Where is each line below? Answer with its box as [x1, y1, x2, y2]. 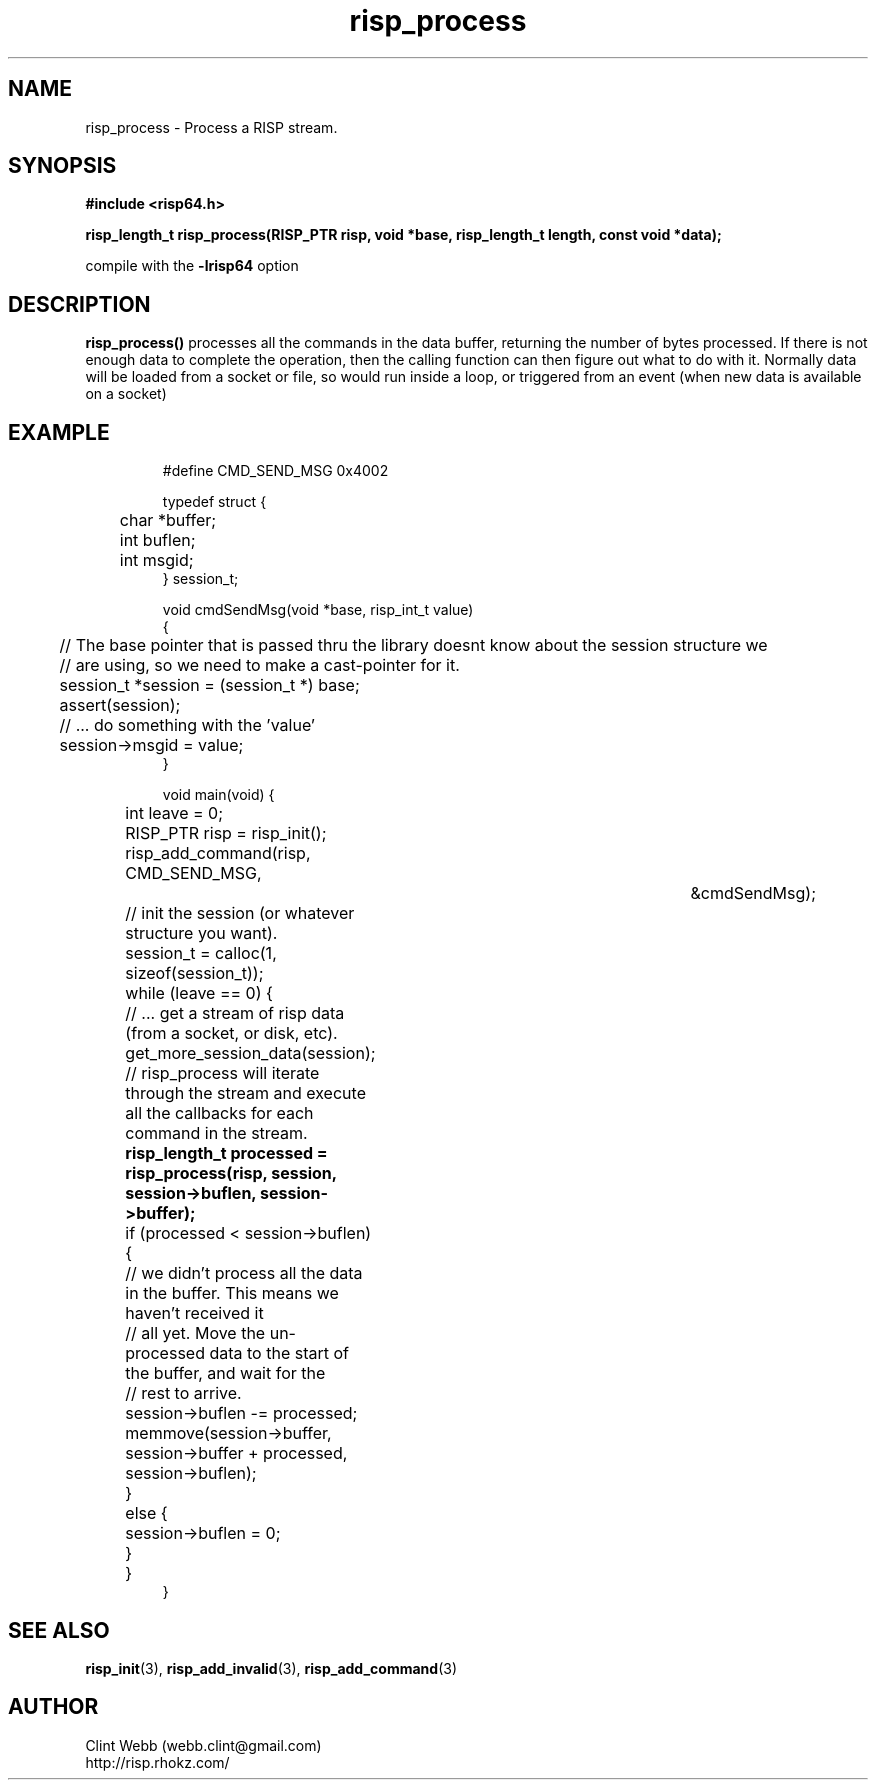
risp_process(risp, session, [125, 1163, 337, 1184]
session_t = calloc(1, [125, 943, 277, 964]
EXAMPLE [8, 419, 110, 445]
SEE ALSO [8, 1617, 110, 1643]
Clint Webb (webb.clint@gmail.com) [85, 1736, 322, 1754]
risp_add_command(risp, [125, 843, 311, 864]
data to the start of [209, 1343, 349, 1364]
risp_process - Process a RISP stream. [85, 118, 338, 136]
